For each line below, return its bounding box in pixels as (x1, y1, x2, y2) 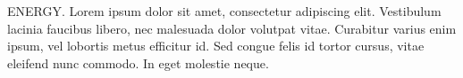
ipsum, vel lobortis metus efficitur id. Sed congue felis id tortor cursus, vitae (7, 36, 425, 55)
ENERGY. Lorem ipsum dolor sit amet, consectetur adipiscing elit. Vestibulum (7, 2, 442, 19)
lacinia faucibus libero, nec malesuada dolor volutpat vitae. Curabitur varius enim (7, 19, 457, 37)
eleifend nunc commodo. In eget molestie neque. (7, 53, 269, 72)
